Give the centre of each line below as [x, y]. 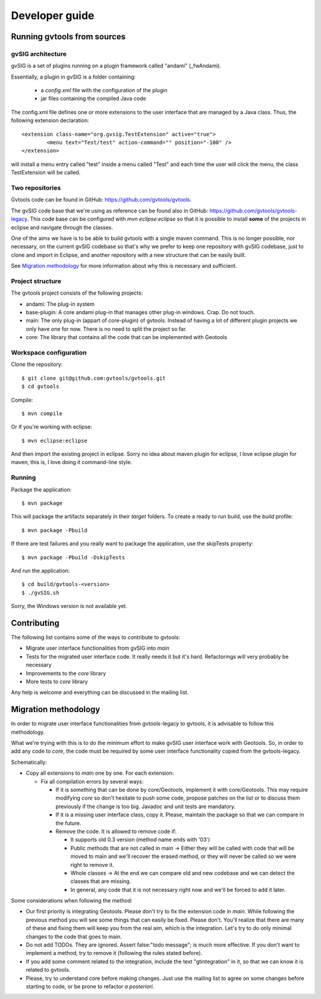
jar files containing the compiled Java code [93, 99]
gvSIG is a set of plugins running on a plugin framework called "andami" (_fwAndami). [116, 66]
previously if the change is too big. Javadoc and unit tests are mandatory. [146, 806]
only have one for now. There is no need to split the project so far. [106, 329]
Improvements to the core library [66, 673]
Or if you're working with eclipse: [51, 427]
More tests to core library [57, 681]
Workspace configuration [49, 352]
